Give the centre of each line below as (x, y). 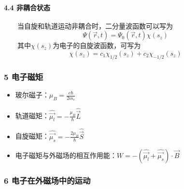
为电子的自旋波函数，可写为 (97, 45)
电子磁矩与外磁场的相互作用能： (66, 155)
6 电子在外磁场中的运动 (47, 180)
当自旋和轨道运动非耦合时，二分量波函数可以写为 (95, 25)
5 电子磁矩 (24, 76)
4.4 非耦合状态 (27, 7)
